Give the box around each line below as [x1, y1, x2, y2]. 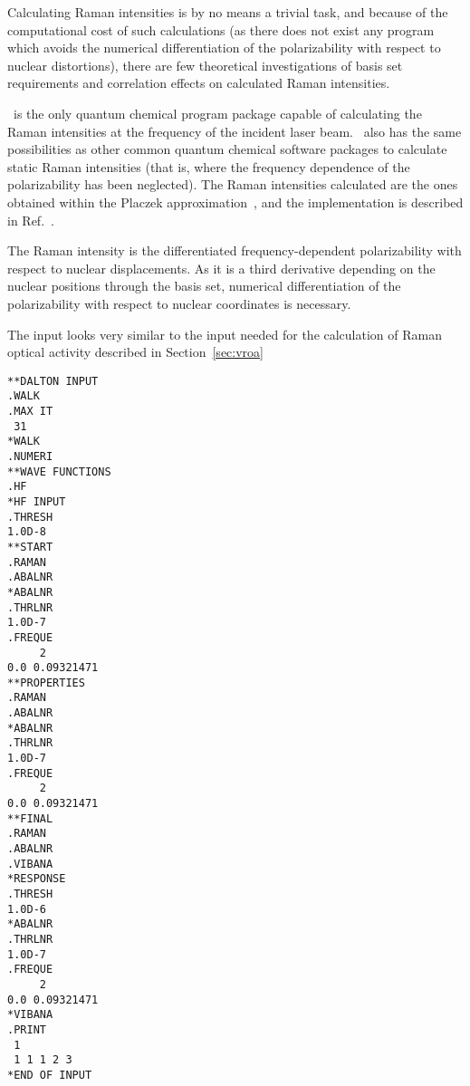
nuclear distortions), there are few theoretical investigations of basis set [7, 55, 403, 74]
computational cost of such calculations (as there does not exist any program [7, 20, 435, 39]
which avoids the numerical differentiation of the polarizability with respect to [7, 38, 441, 57]
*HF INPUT [7, 495, 66, 508]
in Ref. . [7, 210, 54, 229]
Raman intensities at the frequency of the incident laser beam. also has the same [7, 121, 462, 140]
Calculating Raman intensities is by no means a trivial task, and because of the [7, 3, 448, 21]
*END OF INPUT [7, 1068, 92, 1081]
